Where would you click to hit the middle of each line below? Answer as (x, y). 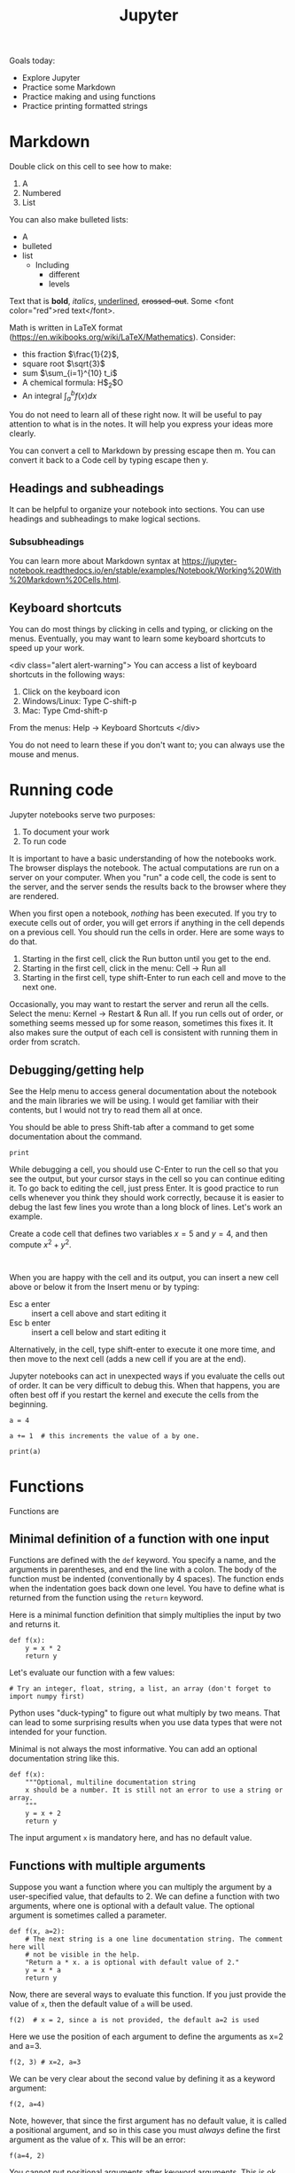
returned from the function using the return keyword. (106, 1598)
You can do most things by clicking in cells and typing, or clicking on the (141, 629)
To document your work (66, 832)
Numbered (42, 193)
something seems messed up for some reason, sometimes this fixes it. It (141, 1023)
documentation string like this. (64, 1759)
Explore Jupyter (51, 78)
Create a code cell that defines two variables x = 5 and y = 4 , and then (139, 1234)
